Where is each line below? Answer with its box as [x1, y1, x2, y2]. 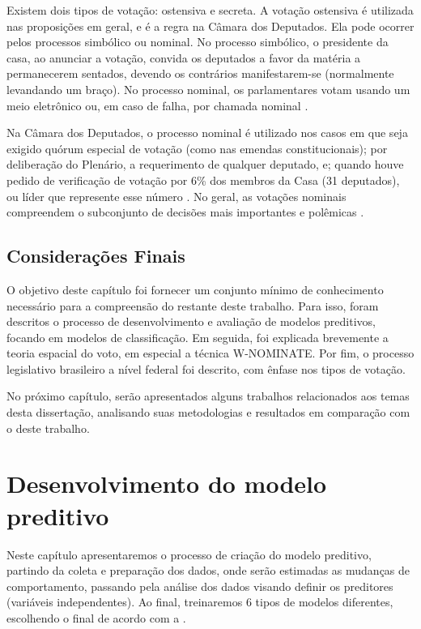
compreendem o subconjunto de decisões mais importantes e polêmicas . [6, 203, 364, 220]
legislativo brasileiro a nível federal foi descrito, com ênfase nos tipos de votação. [6, 360, 406, 377]
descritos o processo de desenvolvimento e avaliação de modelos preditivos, [6, 313, 376, 330]
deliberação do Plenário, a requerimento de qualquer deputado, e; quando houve [6, 156, 404, 173]
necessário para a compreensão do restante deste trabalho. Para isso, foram [6, 297, 379, 314]
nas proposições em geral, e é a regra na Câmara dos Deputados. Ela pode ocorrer [6, 17, 415, 34]
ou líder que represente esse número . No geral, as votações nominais [6, 187, 347, 204]
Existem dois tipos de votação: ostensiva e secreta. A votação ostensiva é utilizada [6, 2, 414, 18]
